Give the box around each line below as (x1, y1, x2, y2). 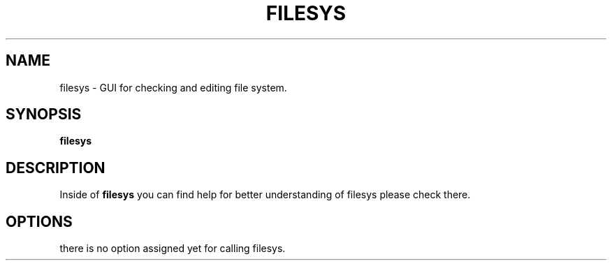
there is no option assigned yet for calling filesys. (59, 242, 286, 255)
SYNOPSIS (6, 105, 82, 124)
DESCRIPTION (6, 158, 105, 177)
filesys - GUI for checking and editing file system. (59, 81, 287, 94)
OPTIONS (6, 212, 73, 230)
